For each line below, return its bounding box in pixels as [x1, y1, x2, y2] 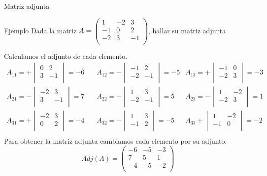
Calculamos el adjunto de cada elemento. [4, 50, 128, 61]
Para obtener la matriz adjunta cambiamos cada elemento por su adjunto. [4, 135, 227, 146]
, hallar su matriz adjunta [148, 25, 226, 35]
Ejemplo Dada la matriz [4, 25, 77, 35]
